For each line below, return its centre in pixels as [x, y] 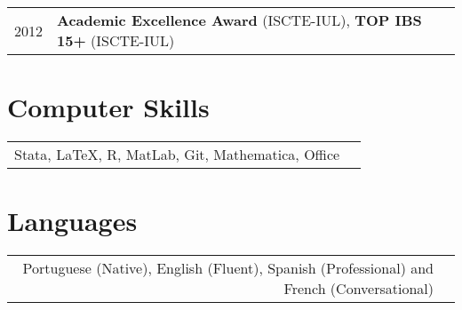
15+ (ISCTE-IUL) [116, 40]
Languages [72, 221]
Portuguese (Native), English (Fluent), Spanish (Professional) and [228, 268]
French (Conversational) [358, 289]
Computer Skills [108, 107]
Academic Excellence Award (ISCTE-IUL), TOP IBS [239, 20]
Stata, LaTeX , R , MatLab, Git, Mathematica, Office [177, 155]
